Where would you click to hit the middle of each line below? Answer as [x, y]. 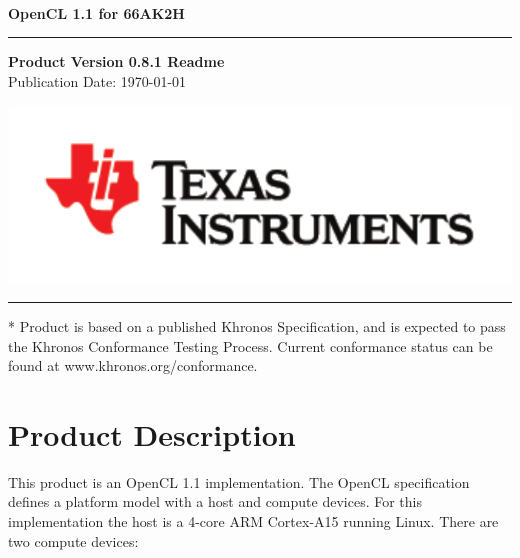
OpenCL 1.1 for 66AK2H [96, 12]
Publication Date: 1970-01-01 [97, 80]
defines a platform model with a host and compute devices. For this [215, 501]
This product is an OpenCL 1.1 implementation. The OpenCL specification [239, 481]
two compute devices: [73, 540]
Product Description [152, 433]
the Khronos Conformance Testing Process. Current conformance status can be [250, 345]
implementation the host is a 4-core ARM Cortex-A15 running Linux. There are [253, 521]
